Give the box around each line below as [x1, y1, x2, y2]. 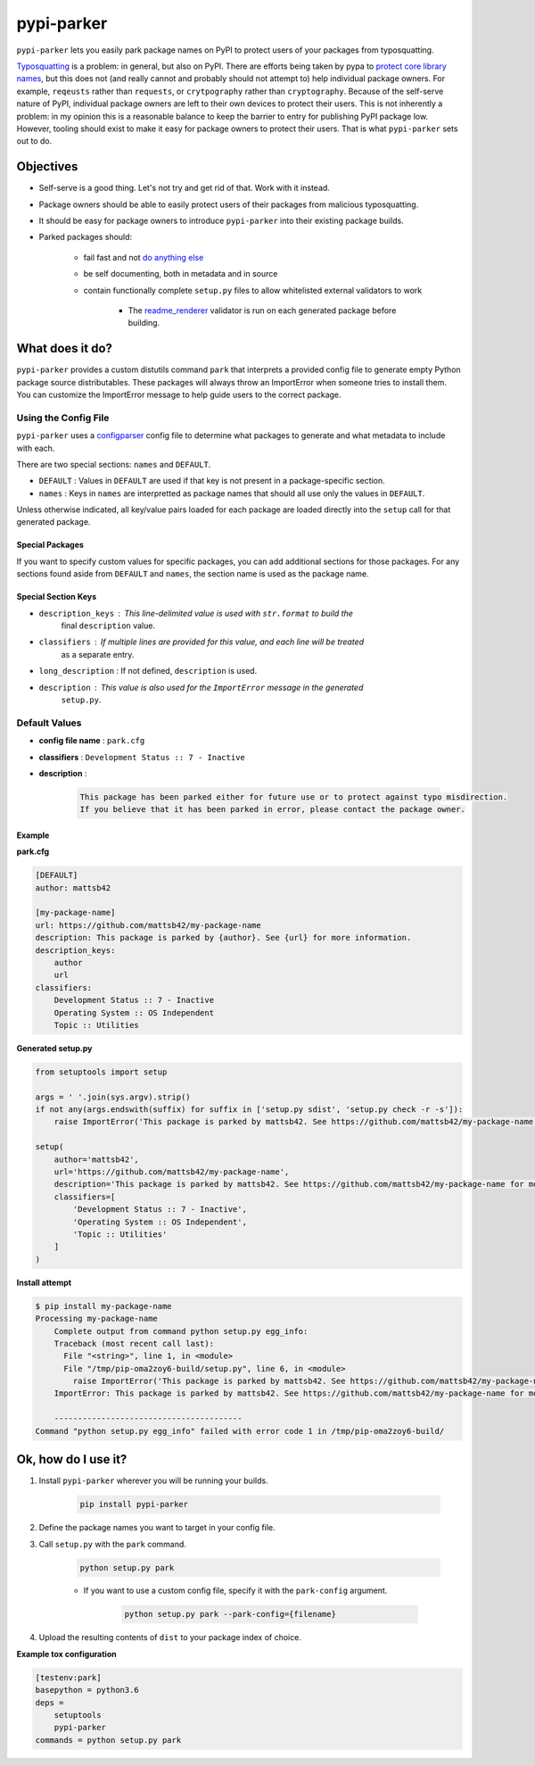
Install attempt [16, 1277, 71, 1288]
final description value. [61, 620, 156, 631]
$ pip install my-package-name [35, 1301, 173, 1311]
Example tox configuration [16, 1648, 117, 1659]
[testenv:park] [35, 1672, 102, 1682]
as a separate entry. [61, 649, 135, 659]
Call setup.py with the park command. [38, 1538, 187, 1549]
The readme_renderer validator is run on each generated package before [128, 304, 397, 316]
